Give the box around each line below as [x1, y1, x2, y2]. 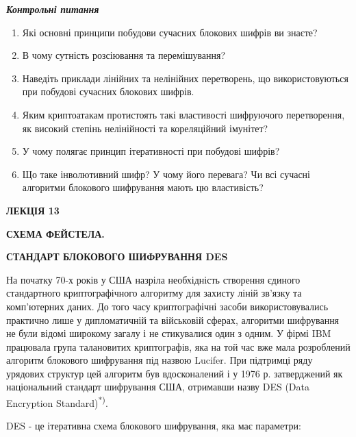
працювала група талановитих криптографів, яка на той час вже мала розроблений [6, 339, 351, 353]
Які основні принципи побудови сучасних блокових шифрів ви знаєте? [22, 25, 318, 39]
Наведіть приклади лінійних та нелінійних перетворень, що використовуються [22, 71, 348, 85]
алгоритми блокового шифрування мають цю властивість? [22, 180, 264, 195]
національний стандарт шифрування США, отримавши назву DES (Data [6, 379, 309, 394]
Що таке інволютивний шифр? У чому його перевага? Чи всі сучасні [22, 166, 310, 181]
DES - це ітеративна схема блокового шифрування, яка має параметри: [6, 419, 301, 433]
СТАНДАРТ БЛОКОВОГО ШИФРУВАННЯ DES [6, 249, 228, 264]
